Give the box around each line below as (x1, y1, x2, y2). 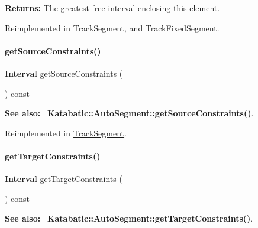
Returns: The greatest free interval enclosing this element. (5, 2, 220, 14)
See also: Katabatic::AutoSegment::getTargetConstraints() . (5, 212, 253, 224)
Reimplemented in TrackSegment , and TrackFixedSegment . (5, 21, 220, 34)
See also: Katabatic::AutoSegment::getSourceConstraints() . (5, 107, 254, 119)
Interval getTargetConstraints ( (5, 172, 122, 185)
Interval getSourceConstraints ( (5, 67, 123, 79)
